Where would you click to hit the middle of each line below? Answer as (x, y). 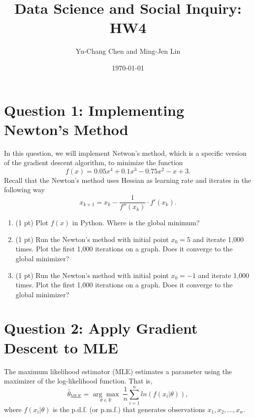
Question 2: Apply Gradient (101, 328)
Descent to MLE (61, 347)
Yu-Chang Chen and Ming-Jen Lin (128, 51)
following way (24, 190)
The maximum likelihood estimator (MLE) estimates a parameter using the (118, 371)
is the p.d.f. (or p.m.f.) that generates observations (129, 409)
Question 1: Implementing (94, 110)
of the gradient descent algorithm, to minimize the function (94, 162)
